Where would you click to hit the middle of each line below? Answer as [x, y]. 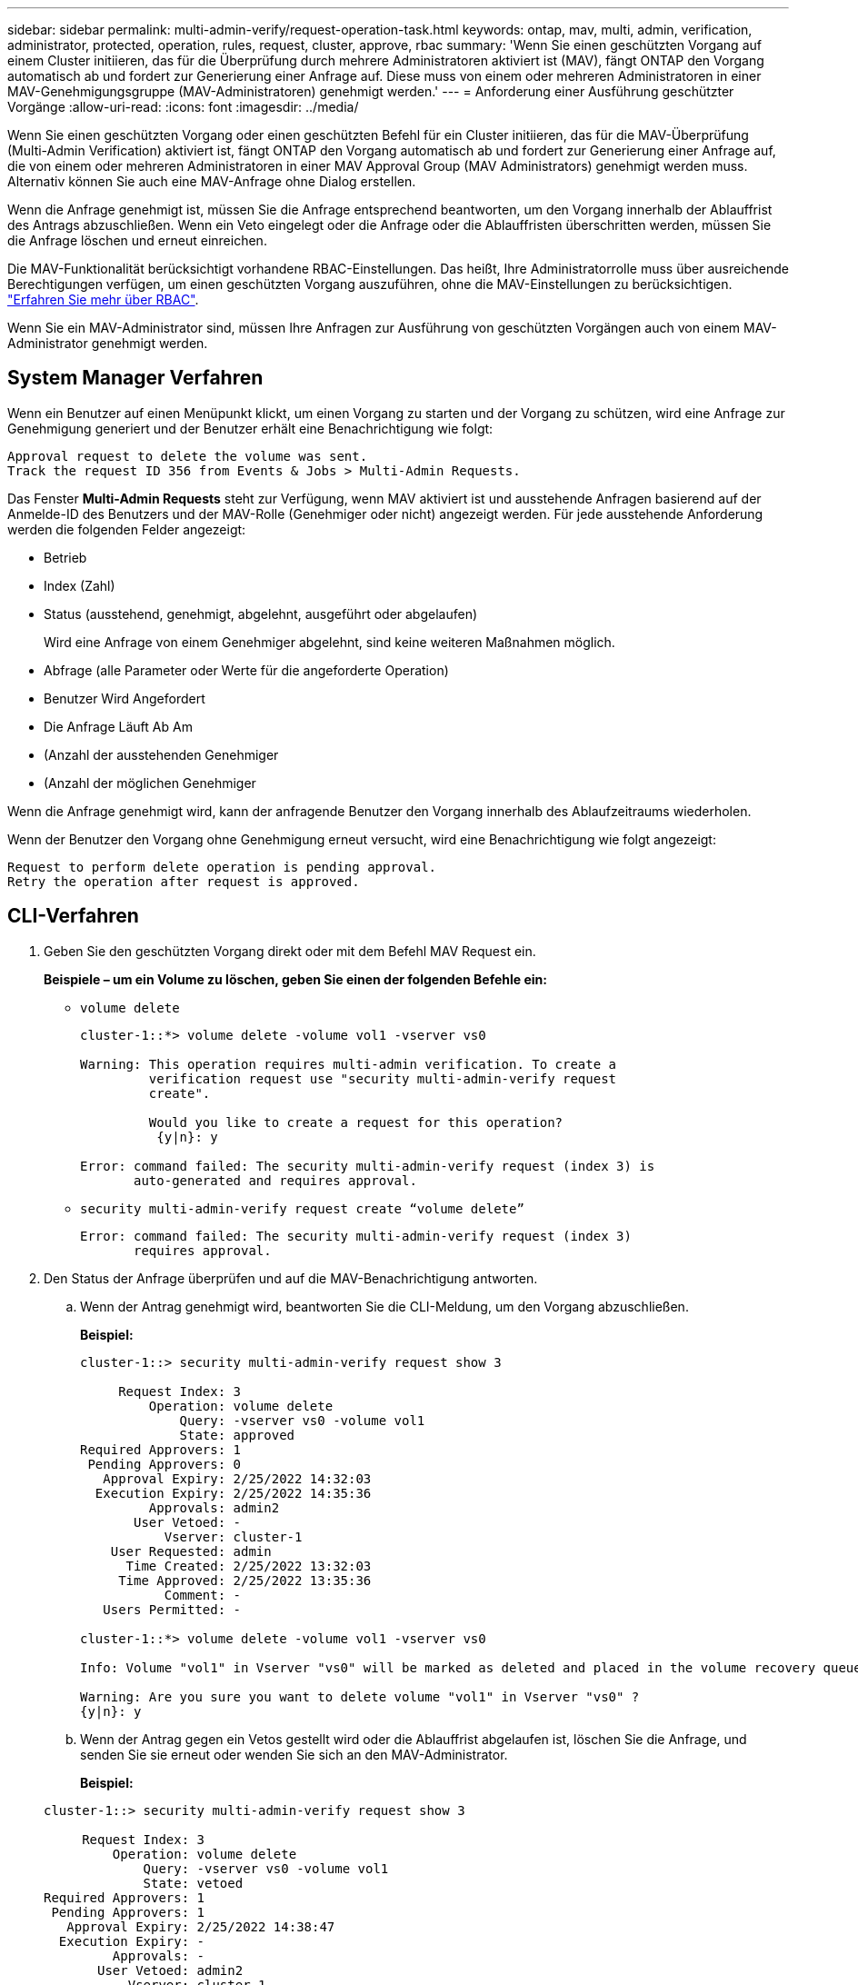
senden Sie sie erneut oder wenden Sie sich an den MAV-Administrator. [294, 1754]
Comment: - [203, 1595]
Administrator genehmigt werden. [108, 343]
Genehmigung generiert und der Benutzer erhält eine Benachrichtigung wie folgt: [250, 428]
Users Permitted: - [172, 1609]
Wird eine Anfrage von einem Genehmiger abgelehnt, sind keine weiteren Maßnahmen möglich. [329, 642]
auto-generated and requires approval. [275, 1180]
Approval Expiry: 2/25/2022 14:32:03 [237, 1478]
